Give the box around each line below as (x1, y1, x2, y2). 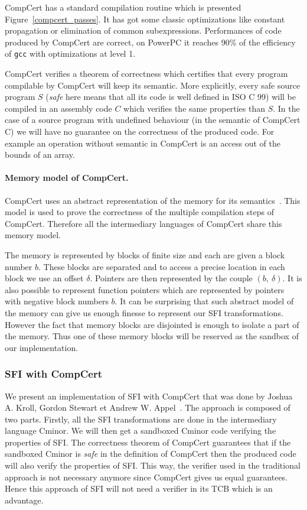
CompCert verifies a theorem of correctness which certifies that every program (5, 67, 288, 80)
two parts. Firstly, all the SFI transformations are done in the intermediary (5, 412, 277, 425)
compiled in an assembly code (5, 102, 112, 114)
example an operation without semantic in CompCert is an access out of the (5, 137, 281, 149)
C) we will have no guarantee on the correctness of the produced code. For (5, 125, 275, 137)
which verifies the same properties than (123, 102, 265, 114)
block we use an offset (5, 272, 84, 284)
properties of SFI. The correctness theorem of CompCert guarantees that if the (5, 436, 291, 448)
